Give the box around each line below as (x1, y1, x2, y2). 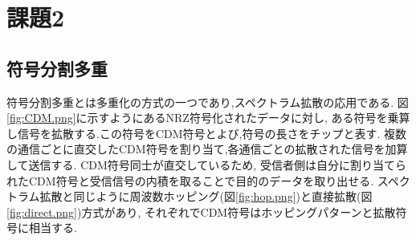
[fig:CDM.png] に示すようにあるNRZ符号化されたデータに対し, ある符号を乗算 (6, 109, 410, 126)
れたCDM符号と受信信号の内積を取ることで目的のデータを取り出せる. (6, 172, 374, 189)
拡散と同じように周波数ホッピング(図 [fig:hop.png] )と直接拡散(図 (39, 188, 373, 205)
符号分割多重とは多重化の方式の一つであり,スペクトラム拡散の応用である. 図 (6, 93, 409, 110)
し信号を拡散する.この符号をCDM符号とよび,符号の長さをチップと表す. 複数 (6, 124, 406, 141)
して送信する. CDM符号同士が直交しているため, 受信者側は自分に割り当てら (6, 156, 406, 173)
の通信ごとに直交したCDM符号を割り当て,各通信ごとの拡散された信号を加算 (6, 140, 408, 157)
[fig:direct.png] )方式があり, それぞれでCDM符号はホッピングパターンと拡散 (6, 203, 396, 220)
